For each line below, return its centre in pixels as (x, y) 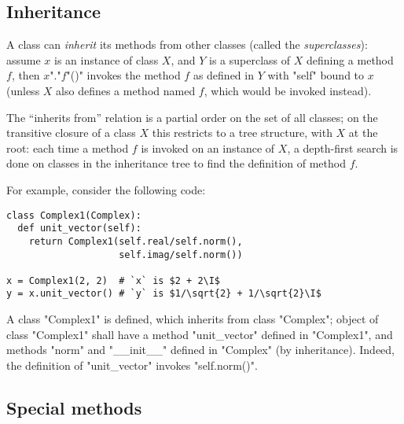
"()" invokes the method (123, 75)
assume (24, 59)
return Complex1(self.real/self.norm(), (136, 241)
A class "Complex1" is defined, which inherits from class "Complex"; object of (193, 319)
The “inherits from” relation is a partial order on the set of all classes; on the (192, 117)
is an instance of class (107, 59)
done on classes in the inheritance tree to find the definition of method (176, 163)
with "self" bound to (316, 75)
